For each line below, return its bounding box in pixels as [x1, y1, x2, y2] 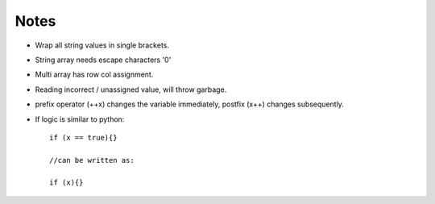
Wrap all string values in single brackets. [35, 40, 169, 50]
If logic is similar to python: [35, 114, 125, 124]
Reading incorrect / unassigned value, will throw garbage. [35, 85, 227, 94]
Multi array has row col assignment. [35, 69, 154, 80]
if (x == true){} [49, 133, 118, 142]
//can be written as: [49, 156, 135, 164]
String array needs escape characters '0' [35, 55, 172, 65]
